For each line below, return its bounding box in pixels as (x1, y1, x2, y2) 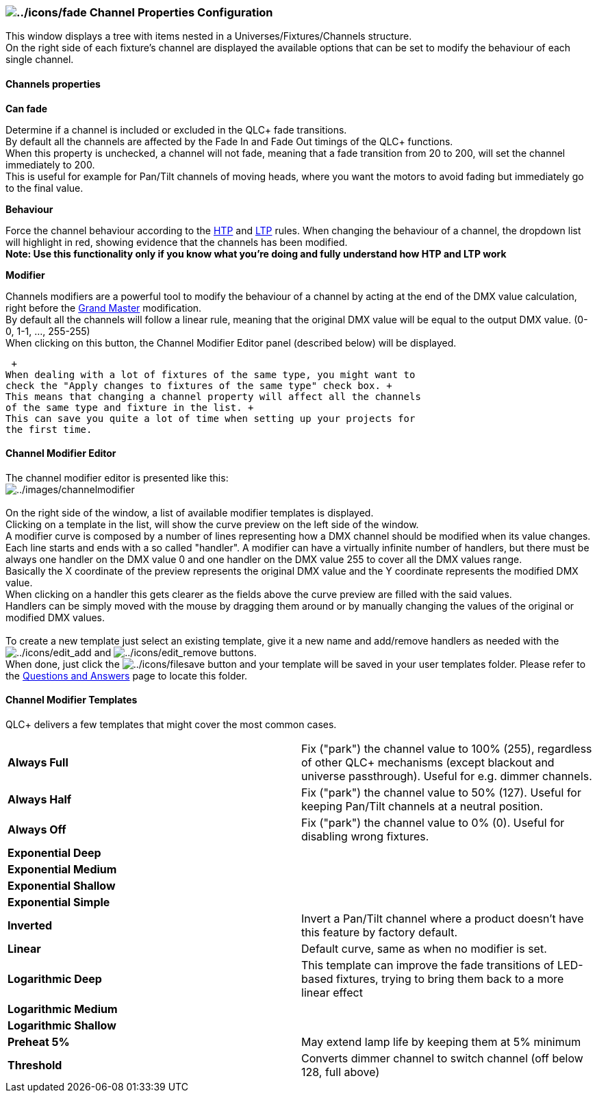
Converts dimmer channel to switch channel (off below (301, 1051, 583, 1066)
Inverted (8, 919, 53, 933)
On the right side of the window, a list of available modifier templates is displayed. (5, 506, 374, 519)
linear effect (301, 986, 363, 1000)
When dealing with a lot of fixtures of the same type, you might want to (5, 369, 416, 380)
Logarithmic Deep (8, 972, 102, 986)
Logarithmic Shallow (8, 1019, 116, 1033)
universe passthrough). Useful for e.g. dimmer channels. (301, 769, 592, 784)
